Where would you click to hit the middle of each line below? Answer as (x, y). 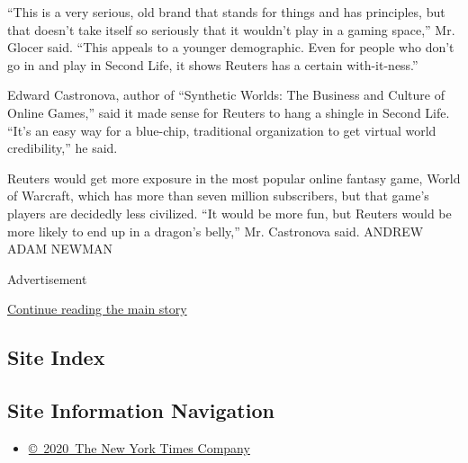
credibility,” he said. (63, 148)
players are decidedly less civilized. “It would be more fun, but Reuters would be (229, 213)
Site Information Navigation (141, 410)
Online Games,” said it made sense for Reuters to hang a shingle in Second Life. (229, 112)
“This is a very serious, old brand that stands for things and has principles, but (226, 12)
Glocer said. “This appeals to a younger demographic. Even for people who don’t (231, 47)
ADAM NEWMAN (60, 249)
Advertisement (47, 278)
